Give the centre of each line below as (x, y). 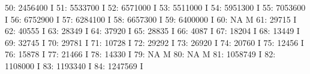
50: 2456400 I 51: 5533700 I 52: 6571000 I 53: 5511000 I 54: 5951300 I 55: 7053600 (155, 7)
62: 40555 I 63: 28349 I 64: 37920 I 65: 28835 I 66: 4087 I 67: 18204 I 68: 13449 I (152, 31)
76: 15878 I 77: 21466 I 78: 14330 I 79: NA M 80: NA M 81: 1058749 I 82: (140, 54)
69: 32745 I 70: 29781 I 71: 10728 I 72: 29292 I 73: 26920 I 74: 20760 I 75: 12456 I (154, 42)
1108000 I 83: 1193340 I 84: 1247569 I (74, 65)
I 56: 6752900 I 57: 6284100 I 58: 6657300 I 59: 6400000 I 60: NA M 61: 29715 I (151, 19)
